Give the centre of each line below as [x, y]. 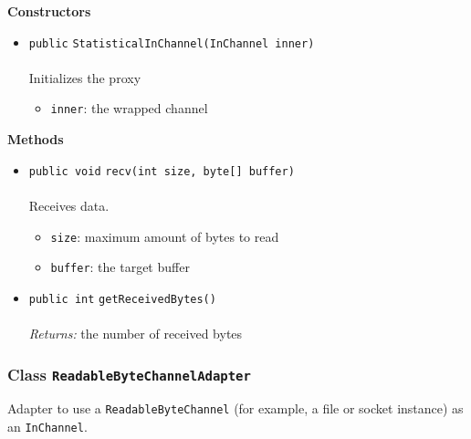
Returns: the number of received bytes [136, 334]
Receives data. [69, 205]
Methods [36, 139]
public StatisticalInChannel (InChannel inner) [172, 43]
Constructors [49, 11]
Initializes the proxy [85, 77]
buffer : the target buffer [120, 267]
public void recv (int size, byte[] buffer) [162, 171]
